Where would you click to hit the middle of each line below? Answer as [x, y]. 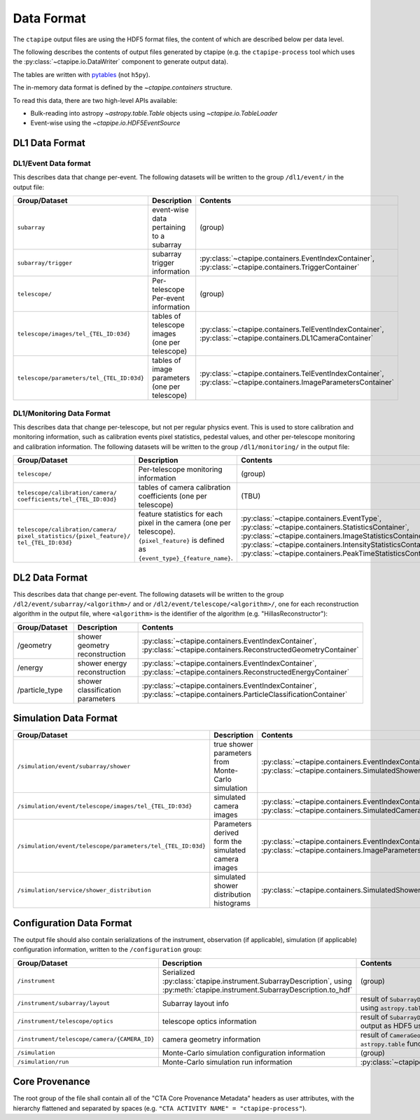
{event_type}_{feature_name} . [186, 558]
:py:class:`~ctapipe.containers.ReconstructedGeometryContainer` [251, 649]
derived [226, 833]
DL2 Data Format [50, 578]
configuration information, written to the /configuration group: [107, 950]
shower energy [102, 663]
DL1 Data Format [49, 143]
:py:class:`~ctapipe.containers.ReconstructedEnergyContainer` [246, 672]
